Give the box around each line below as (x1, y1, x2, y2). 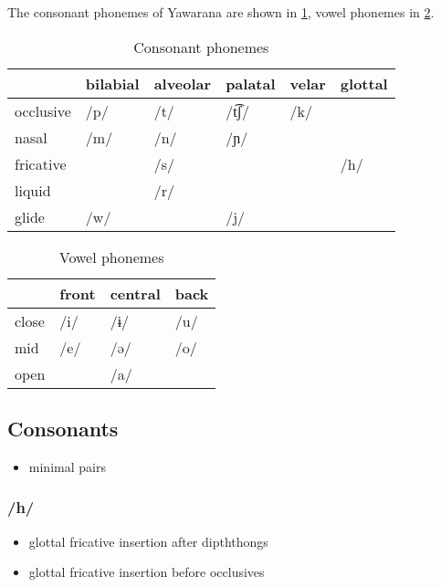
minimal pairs (28, 456, 106, 476)
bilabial (85, 72, 140, 94)
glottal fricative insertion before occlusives (28, 562, 265, 582)
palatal (226, 72, 276, 94)
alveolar (153, 72, 212, 94)
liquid (15, 179, 51, 201)
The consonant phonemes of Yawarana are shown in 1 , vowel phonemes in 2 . (7, 3, 435, 21)
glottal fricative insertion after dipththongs (28, 531, 268, 550)
